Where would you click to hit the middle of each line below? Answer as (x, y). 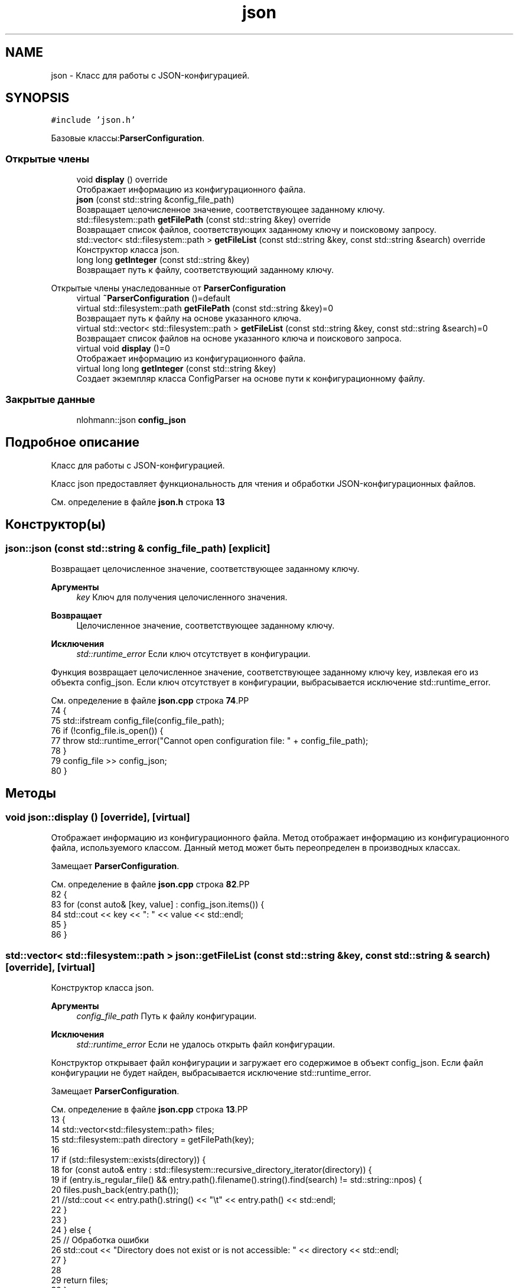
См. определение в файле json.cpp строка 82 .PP (150, 884)
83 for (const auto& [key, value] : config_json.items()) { (158, 905)
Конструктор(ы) (56, 525)
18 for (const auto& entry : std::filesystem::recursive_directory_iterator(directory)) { (211, 1169)
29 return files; (80, 1280)
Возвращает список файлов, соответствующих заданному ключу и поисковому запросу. (256, 230)
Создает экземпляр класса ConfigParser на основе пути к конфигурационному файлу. (251, 379)
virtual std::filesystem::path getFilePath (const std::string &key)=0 (205, 308)
